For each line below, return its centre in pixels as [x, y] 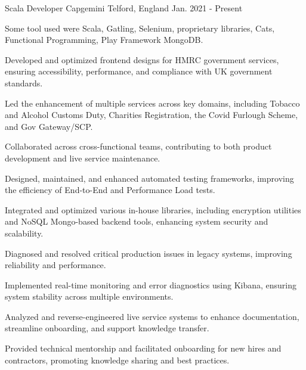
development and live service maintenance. [83, 158]
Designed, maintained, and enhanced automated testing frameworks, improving [149, 178]
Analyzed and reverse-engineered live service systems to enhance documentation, [152, 316]
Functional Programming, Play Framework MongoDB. [104, 40]
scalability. [24, 233]
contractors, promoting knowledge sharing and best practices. [117, 360]
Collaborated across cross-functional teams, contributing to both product [138, 146]
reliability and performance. [55, 265]
